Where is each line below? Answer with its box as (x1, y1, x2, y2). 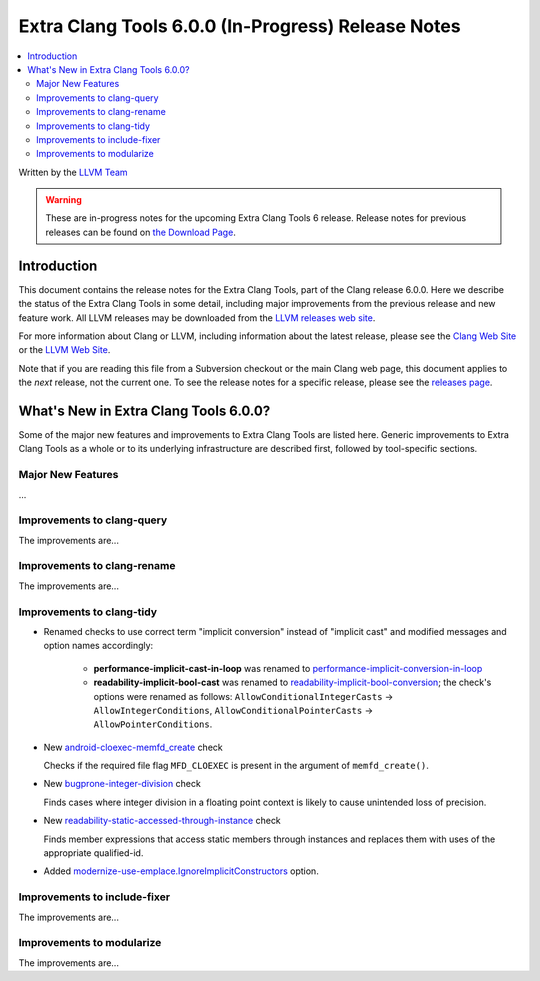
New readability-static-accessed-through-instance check (43, 815, 282, 827)
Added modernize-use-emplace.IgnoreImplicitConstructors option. (43, 865, 319, 877)
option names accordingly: (43, 640, 154, 652)
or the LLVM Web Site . (18, 344, 111, 356)
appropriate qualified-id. (43, 847, 144, 859)
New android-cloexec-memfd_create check (43, 741, 224, 753)
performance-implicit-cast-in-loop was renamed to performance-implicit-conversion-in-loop (93, 662, 483, 674)
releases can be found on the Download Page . (45, 226, 237, 238)
